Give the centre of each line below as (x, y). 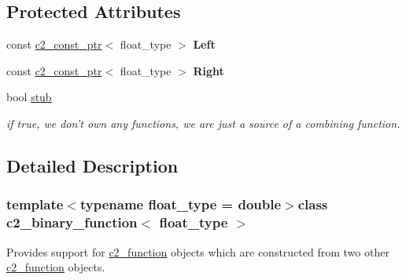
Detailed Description (92, 165)
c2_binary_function (72, 222)
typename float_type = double (181, 204)
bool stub (29, 97)
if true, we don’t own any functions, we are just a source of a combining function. (203, 123)
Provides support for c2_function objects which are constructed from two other (198, 251)
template (35, 204)
